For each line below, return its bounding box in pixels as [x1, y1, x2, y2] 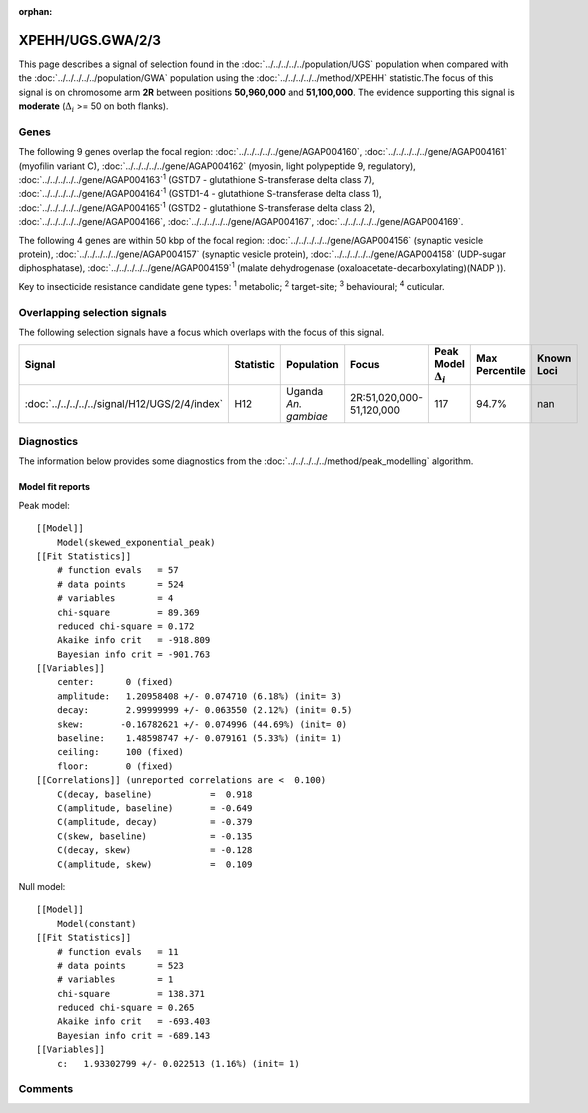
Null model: [18, 880, 66, 892]
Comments [18, 1082, 74, 1096]
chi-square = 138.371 [56, 988, 205, 999]
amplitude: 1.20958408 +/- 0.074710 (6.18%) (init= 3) [56, 690, 342, 702]
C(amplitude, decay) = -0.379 [56, 816, 253, 828]
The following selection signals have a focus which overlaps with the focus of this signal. [18, 326, 385, 338]
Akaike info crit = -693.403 [56, 1016, 211, 1027]
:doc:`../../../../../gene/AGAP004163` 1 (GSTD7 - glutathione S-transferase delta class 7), [18, 172, 375, 185]
